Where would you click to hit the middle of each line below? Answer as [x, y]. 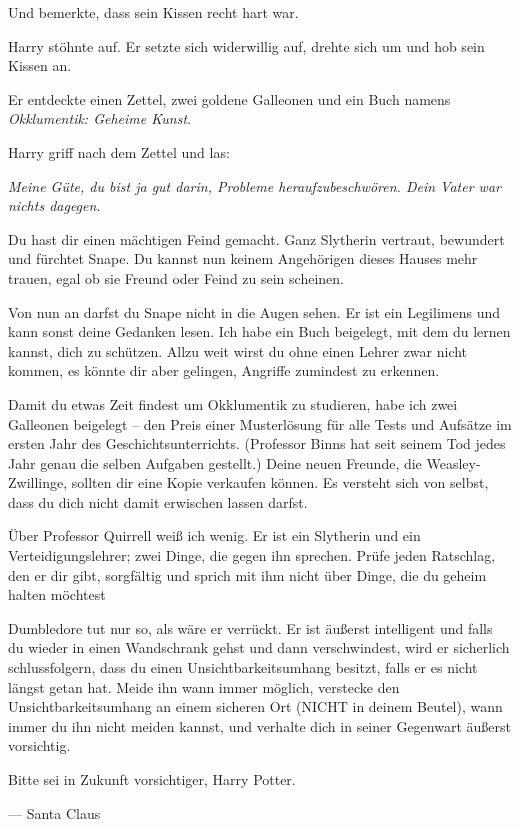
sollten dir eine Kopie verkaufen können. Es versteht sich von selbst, [280, 482]
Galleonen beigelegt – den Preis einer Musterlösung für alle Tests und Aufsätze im [260, 423]
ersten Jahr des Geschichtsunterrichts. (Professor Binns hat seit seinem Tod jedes [257, 443]
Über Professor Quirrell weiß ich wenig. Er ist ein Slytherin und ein [214, 535]
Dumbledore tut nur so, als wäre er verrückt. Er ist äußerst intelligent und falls [250, 627]
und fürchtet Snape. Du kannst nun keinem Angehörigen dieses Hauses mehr [243, 258]
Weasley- [453, 462]
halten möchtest [57, 594]
